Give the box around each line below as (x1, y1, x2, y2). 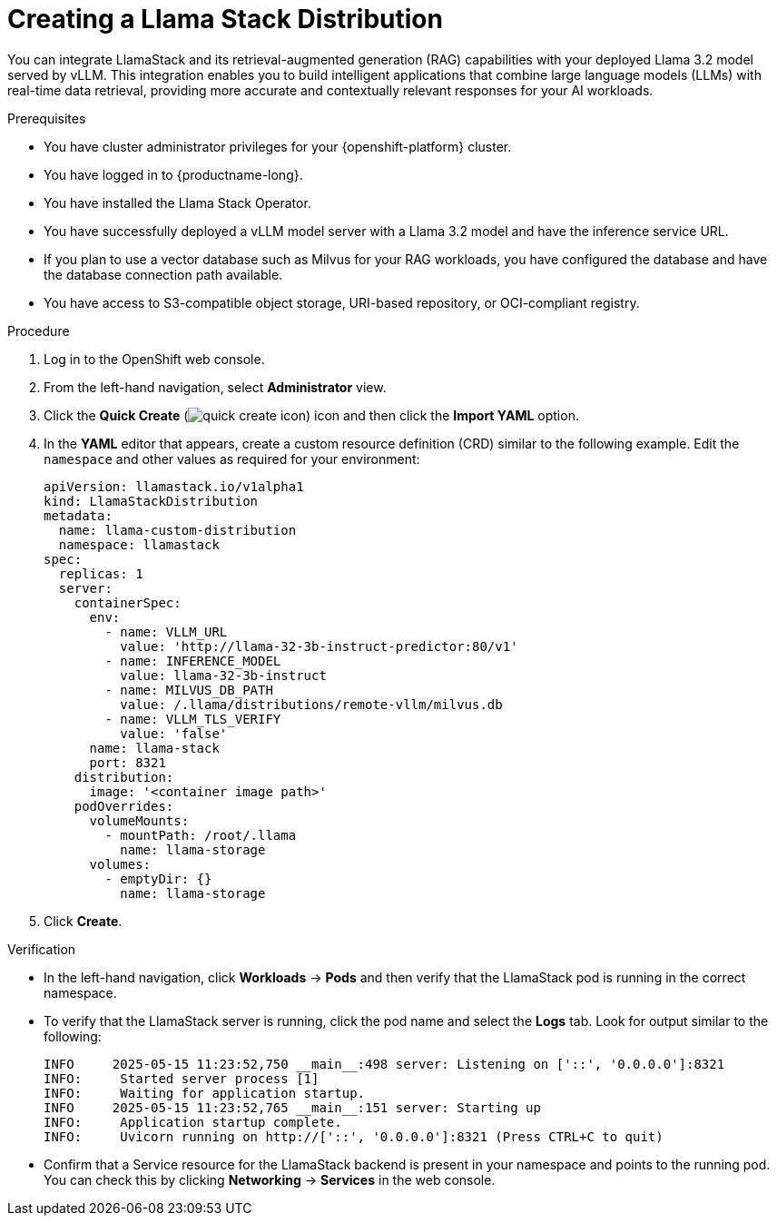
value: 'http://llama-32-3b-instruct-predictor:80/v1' (120, 638, 518, 654)
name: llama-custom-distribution (58, 522, 297, 538)
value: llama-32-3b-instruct (120, 667, 327, 683)
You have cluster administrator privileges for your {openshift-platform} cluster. (44, 138, 512, 154)
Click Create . (44, 912, 123, 929)
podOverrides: (74, 798, 174, 814)
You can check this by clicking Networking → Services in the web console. (44, 1171, 496, 1188)
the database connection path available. (44, 266, 283, 282)
